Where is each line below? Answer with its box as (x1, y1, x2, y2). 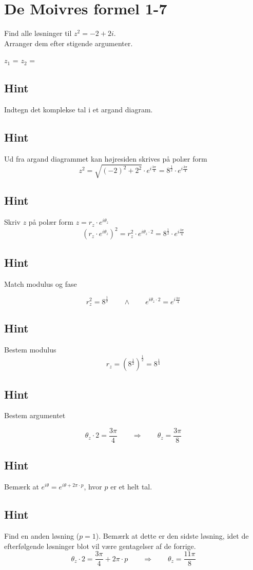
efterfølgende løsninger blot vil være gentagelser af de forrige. (4, 540, 196, 551)
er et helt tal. (110, 481, 152, 492)
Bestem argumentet (4, 410, 66, 421)
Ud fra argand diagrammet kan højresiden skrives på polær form (4, 153, 207, 164)
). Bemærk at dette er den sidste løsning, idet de (95, 530, 249, 541)
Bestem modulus (4, 344, 56, 355)
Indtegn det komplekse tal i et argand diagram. (4, 104, 153, 115)
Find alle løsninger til (4, 28, 72, 38)
